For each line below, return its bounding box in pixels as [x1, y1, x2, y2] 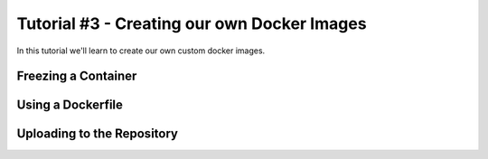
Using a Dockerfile [16, 98, 124, 113]
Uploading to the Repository [16, 126, 178, 142]
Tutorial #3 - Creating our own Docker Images [16, 14, 367, 33]
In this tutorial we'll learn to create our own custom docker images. [16, 45, 266, 56]
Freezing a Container [16, 69, 137, 84]
